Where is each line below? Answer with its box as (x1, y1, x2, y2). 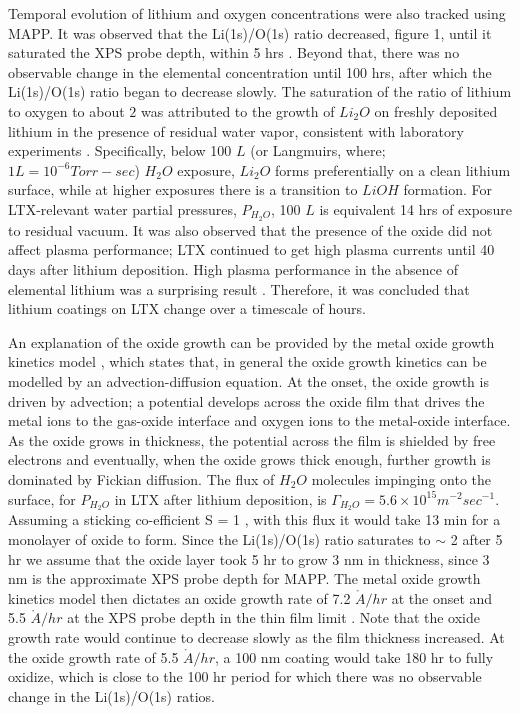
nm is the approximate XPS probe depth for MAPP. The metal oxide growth (8, 568, 481, 589)
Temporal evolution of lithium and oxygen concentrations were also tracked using (8, 3, 506, 23)
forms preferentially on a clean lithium (275, 159, 511, 180)
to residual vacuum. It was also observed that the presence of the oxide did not (8, 219, 493, 240)
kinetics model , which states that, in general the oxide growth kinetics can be (8, 351, 487, 372)
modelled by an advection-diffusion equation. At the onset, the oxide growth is (8, 370, 489, 391)
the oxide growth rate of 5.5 (8, 646, 179, 667)
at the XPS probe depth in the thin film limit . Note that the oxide (67, 607, 481, 628)
